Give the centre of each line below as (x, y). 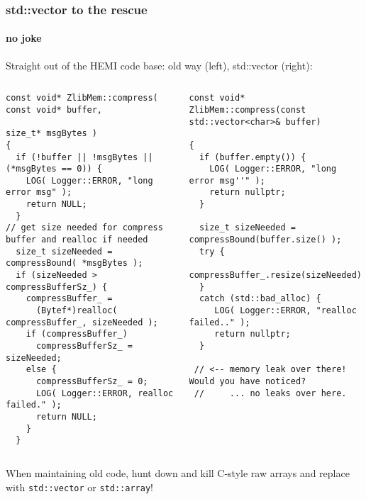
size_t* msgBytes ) (51, 134)
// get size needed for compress (84, 228)
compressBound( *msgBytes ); (74, 263)
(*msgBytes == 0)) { (54, 169)
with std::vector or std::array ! (79, 487)
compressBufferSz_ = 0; (92, 381)
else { (41, 370)
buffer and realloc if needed (77, 240)
